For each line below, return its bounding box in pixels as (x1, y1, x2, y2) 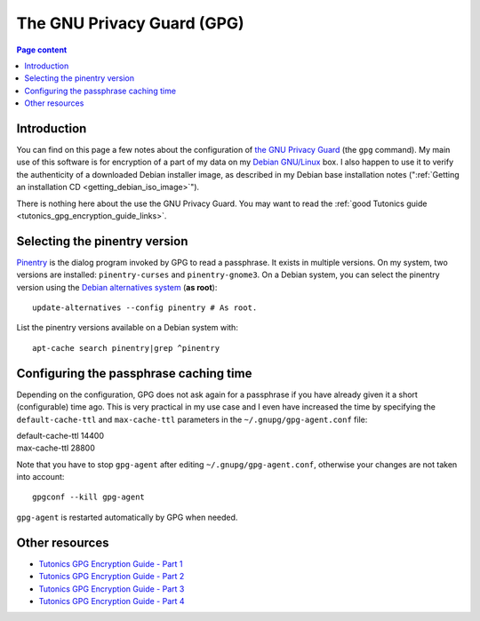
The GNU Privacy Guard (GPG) (16, 13, 244, 33)
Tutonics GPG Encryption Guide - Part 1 (38, 558, 183, 569)
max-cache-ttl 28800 (16, 442, 95, 453)
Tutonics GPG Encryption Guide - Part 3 (38, 583, 185, 594)
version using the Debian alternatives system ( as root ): (16, 282, 218, 292)
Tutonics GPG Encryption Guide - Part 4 (38, 595, 186, 606)
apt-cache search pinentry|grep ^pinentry (32, 343, 220, 353)
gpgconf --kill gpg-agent (32, 492, 146, 502)
